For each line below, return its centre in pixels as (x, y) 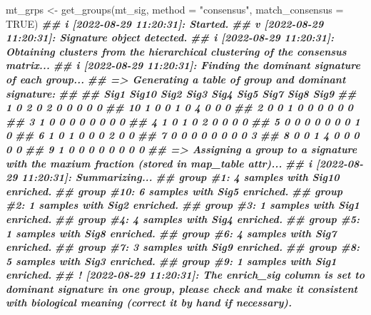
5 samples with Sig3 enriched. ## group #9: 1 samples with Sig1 (171, 260)
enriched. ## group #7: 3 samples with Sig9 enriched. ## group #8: (183, 247)
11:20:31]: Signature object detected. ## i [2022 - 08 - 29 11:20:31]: (170, 37)
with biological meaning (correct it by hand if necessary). (149, 303)
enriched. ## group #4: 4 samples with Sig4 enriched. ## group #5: (183, 218)
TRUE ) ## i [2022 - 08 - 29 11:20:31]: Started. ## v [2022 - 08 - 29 (165, 23)
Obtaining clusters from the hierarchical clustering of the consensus (176, 51)
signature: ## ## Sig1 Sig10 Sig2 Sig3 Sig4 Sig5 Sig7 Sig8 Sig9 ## (181, 93)
